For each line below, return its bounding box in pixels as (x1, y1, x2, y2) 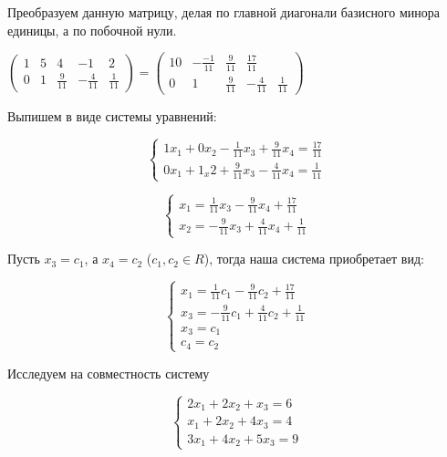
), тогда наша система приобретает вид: (203, 249, 424, 268)
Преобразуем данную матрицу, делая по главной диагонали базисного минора (7, 3, 440, 21)
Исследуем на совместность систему (7, 363, 210, 382)
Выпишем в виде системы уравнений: (7, 107, 217, 125)
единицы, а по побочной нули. (7, 20, 177, 39)
